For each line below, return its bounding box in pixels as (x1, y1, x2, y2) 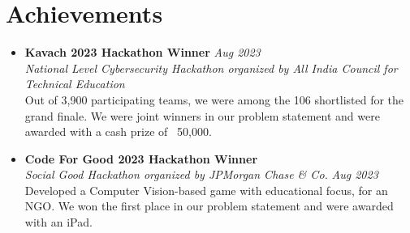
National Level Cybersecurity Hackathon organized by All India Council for (24, 59, 398, 76)
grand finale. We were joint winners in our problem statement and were (24, 107, 380, 124)
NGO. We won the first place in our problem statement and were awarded (24, 197, 394, 214)
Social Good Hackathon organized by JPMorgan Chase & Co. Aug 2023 (24, 166, 378, 183)
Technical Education (24, 75, 125, 92)
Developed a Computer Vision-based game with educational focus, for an (24, 181, 388, 198)
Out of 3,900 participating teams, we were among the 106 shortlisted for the (24, 91, 404, 108)
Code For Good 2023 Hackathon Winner (24, 150, 258, 167)
